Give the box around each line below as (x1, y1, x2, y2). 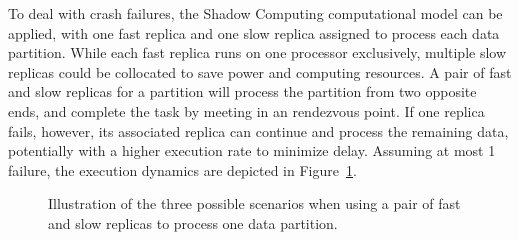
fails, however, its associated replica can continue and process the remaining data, (8, 120, 509, 141)
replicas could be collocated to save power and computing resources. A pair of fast (8, 61, 512, 82)
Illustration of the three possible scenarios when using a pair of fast (48, 193, 461, 214)
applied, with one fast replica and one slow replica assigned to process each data (8, 22, 500, 43)
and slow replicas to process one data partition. (48, 212, 338, 233)
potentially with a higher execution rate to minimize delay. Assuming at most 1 (8, 140, 496, 161)
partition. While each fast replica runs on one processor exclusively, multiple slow (8, 42, 507, 63)
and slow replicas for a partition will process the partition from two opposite (8, 81, 477, 102)
